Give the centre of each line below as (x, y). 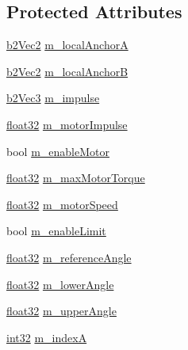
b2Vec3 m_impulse (53, 98)
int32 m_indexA (47, 337)
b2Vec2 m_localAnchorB (67, 71)
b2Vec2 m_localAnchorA (67, 45)
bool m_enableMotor (58, 151)
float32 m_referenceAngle (69, 257)
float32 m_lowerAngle (60, 284)
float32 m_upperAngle (61, 311)
